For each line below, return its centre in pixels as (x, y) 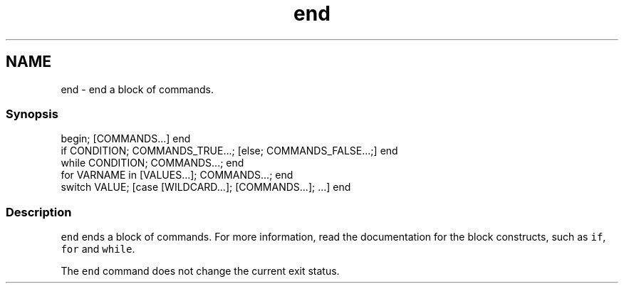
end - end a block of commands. (137, 89)
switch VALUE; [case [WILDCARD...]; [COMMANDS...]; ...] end (206, 187)
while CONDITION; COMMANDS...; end (152, 163)
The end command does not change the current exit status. (200, 271)
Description (39, 212)
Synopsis (32, 114)
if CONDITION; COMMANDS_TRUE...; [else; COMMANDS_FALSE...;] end (229, 151)
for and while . (98, 249)
